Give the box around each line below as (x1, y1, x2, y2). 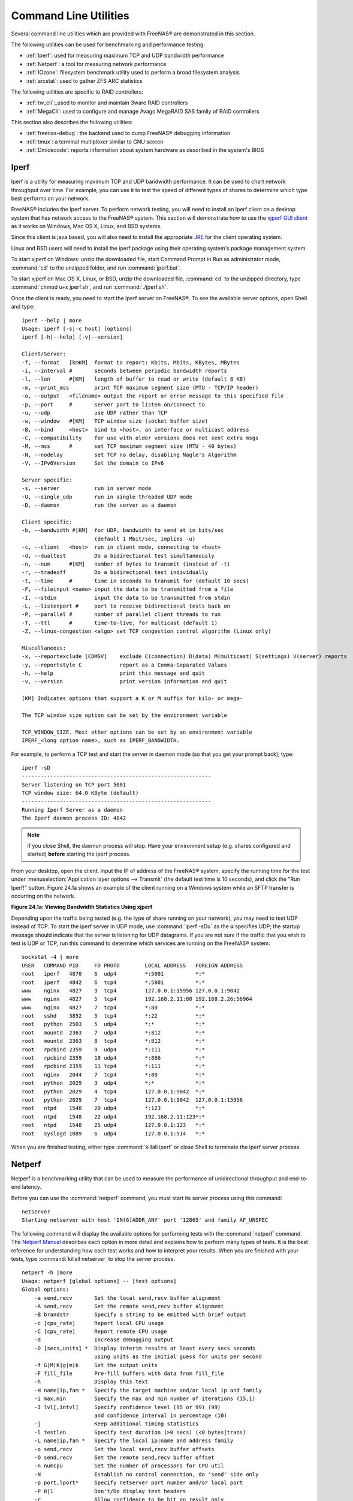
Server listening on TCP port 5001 (22, 781, 126, 788)
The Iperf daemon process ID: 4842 (22, 815, 126, 822)
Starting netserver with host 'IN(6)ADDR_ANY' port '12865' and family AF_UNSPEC (22, 1216, 268, 1224)
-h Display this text (34, 1379, 149, 1385)
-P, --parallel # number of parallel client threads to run (22, 611, 221, 618)
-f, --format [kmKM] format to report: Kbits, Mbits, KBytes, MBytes (22, 359, 240, 366)
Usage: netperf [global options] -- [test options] (22, 1278, 177, 1284)
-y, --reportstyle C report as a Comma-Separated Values (22, 661, 227, 668)
